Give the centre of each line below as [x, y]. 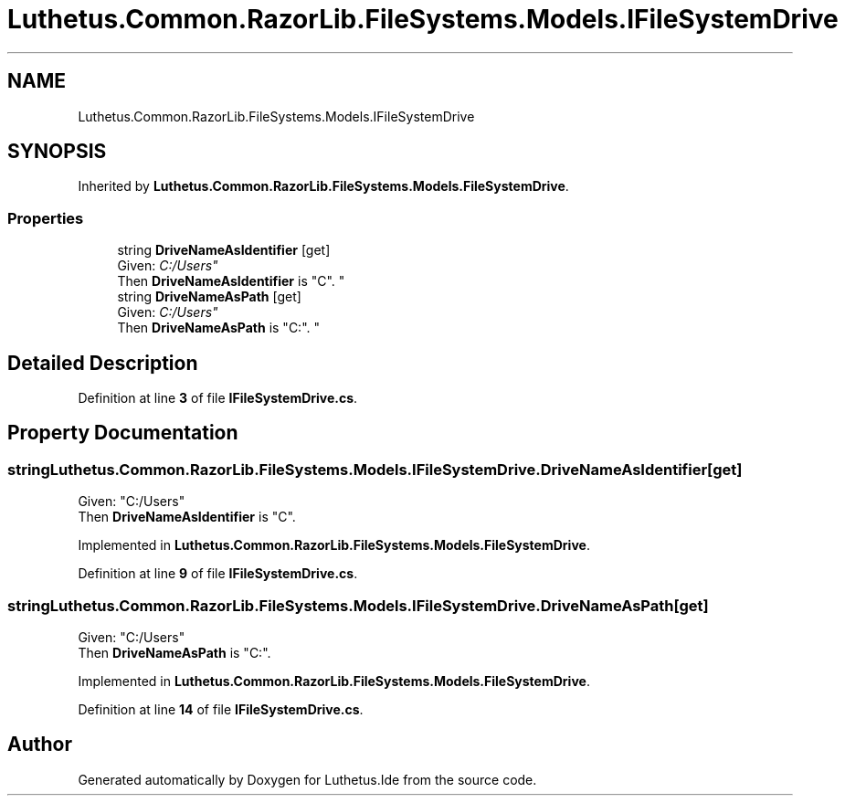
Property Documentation [123, 433]
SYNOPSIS [57, 152]
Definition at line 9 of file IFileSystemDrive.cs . [218, 574]
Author [40, 745]
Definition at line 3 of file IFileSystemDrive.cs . [218, 398]
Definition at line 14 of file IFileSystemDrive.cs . [221, 709]
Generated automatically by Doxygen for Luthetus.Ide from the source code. [307, 779]
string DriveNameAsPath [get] [209, 297]
